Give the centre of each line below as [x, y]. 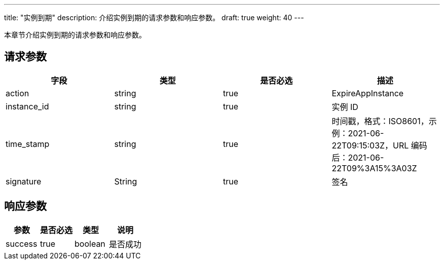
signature [24, 181]
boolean [90, 243]
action [17, 93]
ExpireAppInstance [368, 93]
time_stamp [28, 144]
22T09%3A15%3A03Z [374, 168]
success [22, 243]
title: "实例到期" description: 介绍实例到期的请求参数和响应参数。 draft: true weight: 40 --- [154, 17]
